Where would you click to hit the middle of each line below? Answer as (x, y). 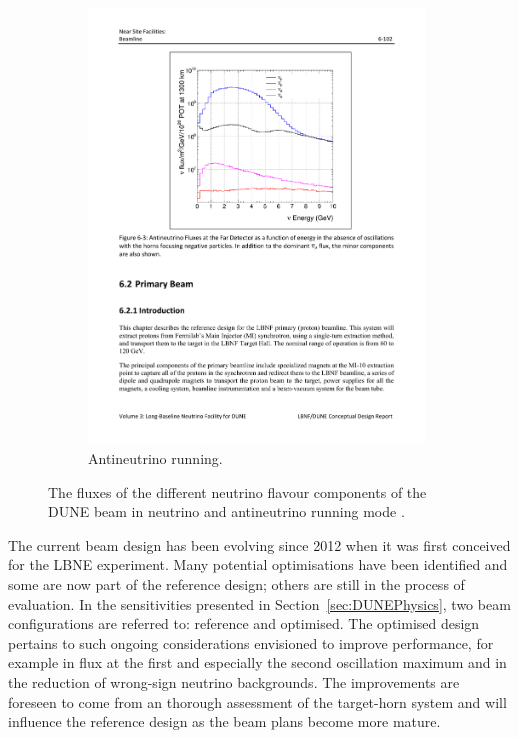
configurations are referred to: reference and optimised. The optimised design (244, 623)
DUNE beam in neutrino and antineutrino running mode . (226, 511)
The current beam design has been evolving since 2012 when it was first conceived (259, 544)
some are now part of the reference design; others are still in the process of (236, 583)
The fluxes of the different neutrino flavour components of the (237, 491)
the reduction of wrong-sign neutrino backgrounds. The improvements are (234, 681)
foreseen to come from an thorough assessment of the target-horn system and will (257, 701)
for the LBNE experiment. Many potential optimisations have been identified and (258, 564)
